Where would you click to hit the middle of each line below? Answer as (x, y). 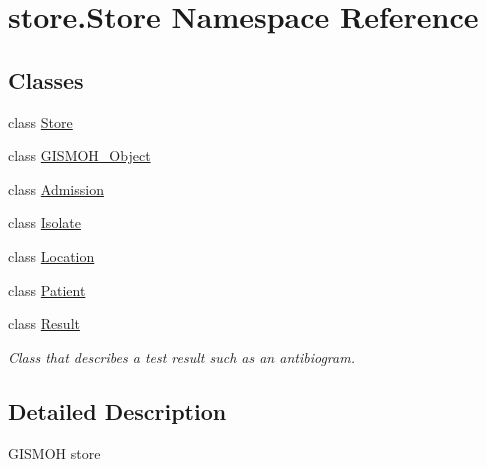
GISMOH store (54, 452)
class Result (44, 323)
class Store (40, 121)
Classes (46, 79)
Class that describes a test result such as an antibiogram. (181, 356)
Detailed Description (117, 410)
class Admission (56, 188)
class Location (51, 255)
